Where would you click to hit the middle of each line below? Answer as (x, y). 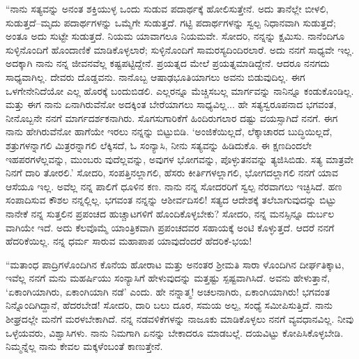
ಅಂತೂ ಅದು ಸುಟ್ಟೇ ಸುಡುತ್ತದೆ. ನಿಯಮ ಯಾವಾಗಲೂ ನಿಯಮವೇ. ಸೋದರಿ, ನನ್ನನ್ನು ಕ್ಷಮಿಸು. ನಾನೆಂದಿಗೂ (175, 36)
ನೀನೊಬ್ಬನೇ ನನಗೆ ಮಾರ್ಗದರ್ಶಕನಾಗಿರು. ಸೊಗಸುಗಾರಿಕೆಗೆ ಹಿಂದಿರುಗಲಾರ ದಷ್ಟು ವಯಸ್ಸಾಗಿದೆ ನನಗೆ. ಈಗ (172, 117)
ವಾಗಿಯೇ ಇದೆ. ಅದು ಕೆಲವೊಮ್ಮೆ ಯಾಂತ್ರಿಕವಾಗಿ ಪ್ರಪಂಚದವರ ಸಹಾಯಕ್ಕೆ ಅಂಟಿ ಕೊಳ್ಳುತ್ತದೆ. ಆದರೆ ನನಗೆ (170, 227)
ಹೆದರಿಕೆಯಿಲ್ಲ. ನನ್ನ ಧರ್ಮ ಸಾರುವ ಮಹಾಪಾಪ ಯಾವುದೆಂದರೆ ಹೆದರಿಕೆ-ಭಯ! (129, 241)
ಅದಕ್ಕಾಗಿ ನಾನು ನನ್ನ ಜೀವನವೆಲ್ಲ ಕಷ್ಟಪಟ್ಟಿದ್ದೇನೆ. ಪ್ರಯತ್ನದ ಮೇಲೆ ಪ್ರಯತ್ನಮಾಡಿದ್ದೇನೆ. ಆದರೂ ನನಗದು (168, 63)
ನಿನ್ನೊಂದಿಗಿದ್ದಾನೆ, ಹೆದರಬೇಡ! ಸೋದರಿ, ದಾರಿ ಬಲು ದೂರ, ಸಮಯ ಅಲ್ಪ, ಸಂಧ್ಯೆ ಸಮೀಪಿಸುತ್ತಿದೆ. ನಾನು (169, 305)
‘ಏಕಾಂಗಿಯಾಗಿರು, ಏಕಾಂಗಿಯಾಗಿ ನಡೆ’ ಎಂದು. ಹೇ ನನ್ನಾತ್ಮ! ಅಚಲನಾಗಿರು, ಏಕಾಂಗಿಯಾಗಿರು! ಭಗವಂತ (168, 291)
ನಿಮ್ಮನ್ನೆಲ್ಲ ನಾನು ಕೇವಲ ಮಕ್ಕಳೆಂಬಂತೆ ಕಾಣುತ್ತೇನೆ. (84, 346)
